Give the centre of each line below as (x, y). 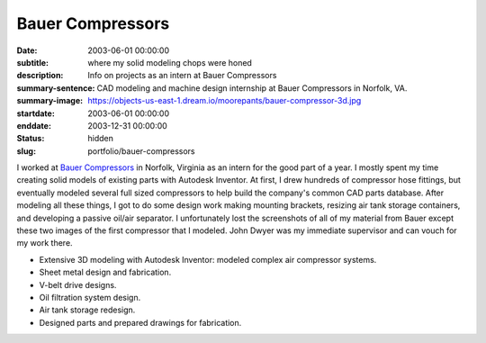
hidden (101, 139)
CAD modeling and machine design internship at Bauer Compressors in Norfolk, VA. (252, 88)
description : (40, 76)
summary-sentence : (56, 88)
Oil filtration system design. (90, 297)
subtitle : (33, 62)
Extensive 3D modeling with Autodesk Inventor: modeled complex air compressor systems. (208, 259)
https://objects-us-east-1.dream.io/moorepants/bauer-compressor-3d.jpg (225, 101)
